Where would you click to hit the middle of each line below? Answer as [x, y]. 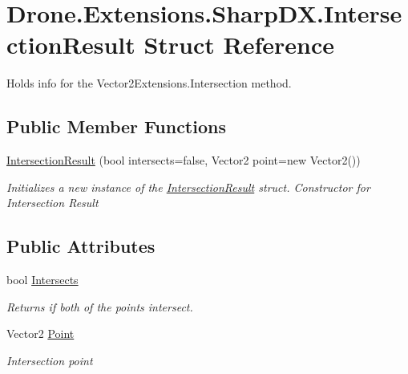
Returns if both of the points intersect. [100, 306]
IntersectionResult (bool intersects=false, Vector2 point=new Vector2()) [184, 160]
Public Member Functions [116, 126]
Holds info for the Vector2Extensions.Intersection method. [149, 83]
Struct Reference [239, 45]
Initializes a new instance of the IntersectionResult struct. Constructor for [188, 187]
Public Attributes [81, 246]
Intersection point [50, 360]
